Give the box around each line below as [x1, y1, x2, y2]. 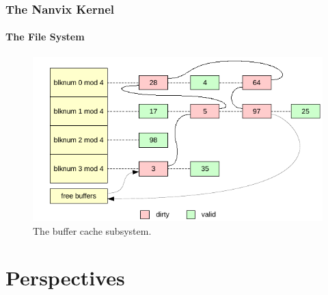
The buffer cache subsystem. [33, 223, 152, 238]
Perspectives [5, 264, 125, 292]
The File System [5, 29, 85, 44]
